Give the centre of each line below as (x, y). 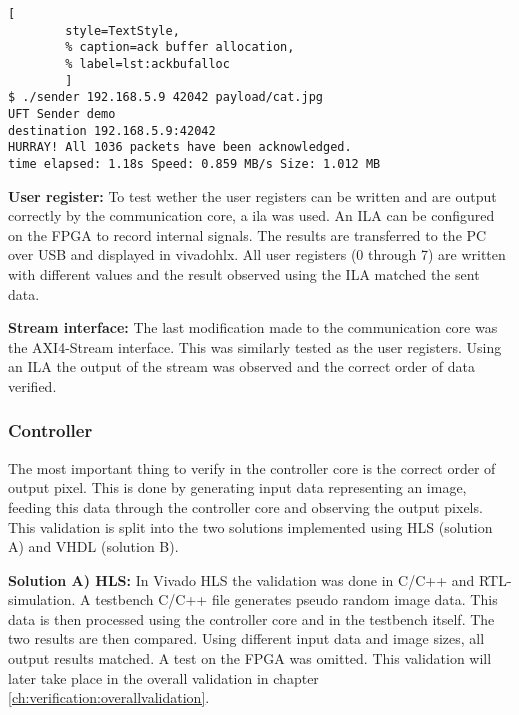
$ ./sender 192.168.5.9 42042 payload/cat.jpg (165, 97)
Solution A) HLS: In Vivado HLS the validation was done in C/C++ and (241, 579)
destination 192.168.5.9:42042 (112, 130)
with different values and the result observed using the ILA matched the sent (244, 273)
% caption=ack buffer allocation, (180, 47)
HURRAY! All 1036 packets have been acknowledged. (180, 147)
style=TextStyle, (122, 30)
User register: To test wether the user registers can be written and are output (252, 195)
